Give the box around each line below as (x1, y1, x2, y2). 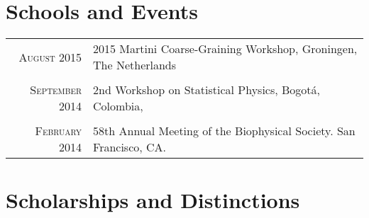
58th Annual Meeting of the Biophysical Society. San (93, 122, 356, 139)
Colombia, (93, 98, 143, 115)
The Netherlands (93, 57, 177, 74)
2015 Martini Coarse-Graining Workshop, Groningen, (93, 40, 358, 57)
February (35, 122, 82, 139)
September (30, 81, 82, 98)
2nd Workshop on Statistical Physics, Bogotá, (93, 81, 321, 98)
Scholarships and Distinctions (6, 185, 300, 214)
